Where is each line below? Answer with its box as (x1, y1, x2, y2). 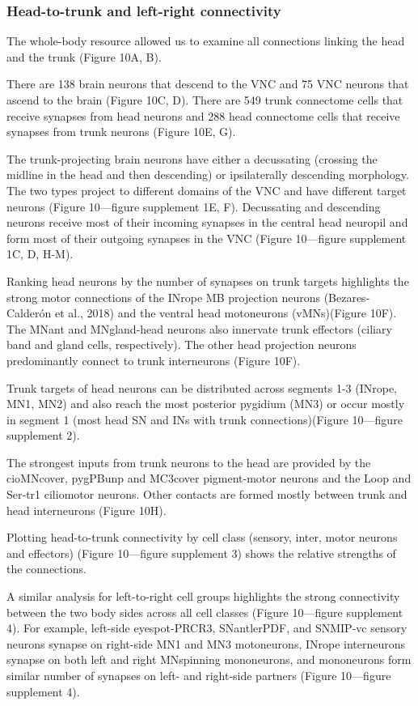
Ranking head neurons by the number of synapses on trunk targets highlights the (6, 272, 409, 289)
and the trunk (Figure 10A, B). (6, 48, 162, 65)
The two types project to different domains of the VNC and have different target (6, 181, 407, 198)
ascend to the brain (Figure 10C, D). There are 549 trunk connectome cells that (6, 91, 403, 108)
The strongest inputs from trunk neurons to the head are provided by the (6, 453, 371, 470)
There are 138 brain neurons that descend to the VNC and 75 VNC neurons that (6, 75, 409, 92)
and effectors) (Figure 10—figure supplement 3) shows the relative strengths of (6, 544, 396, 561)
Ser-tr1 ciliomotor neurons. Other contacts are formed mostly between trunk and (6, 486, 407, 503)
